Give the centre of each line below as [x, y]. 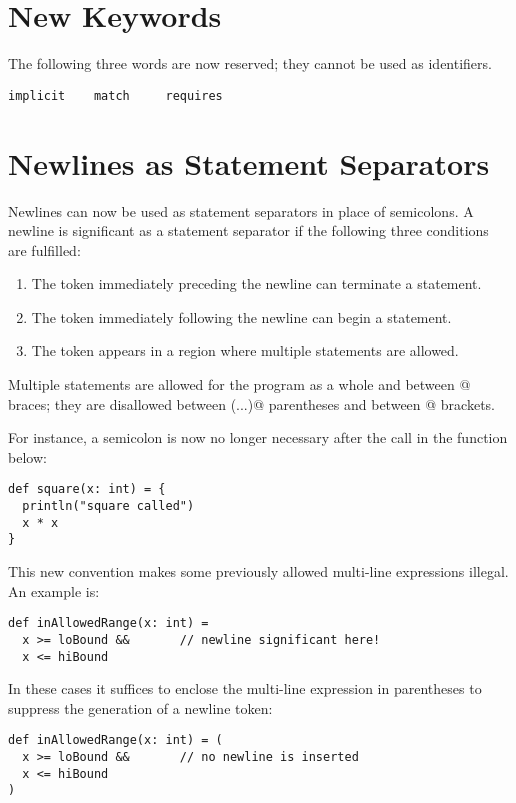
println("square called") [108, 506]
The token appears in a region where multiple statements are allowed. [245, 350]
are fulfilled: [44, 249]
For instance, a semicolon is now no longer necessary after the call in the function [258, 437]
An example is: [54, 590]
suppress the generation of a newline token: [140, 707]
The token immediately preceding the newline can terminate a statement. [256, 283]
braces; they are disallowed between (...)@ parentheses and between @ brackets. [251, 403]
